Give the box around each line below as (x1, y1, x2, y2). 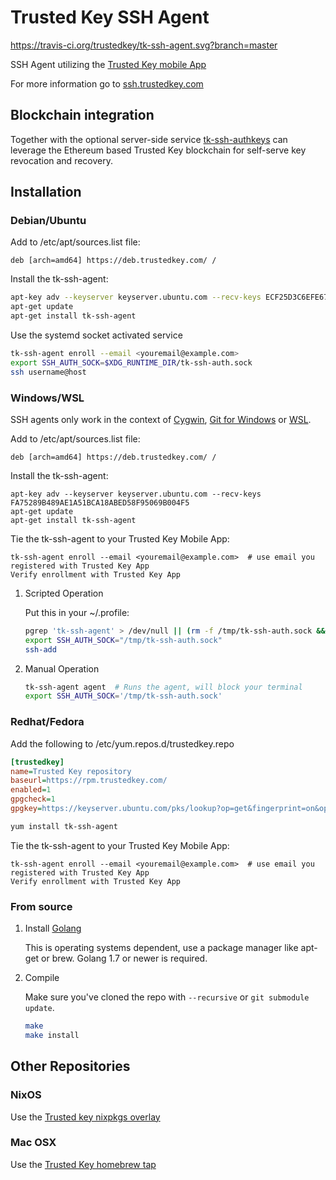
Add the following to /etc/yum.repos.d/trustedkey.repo (10, 737, 235, 750)
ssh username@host (10, 367, 87, 377)
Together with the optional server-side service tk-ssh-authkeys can (10, 133, 288, 145)
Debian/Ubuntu (10, 214, 87, 228)
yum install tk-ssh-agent (10, 821, 118, 831)
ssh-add (24, 644, 57, 655)
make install (24, 1030, 80, 1040)
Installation (10, 184, 82, 201)
